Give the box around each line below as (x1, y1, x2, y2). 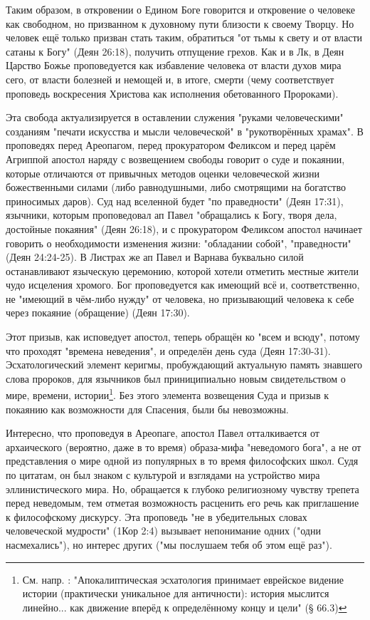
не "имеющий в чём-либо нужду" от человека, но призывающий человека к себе (6, 291, 354, 306)
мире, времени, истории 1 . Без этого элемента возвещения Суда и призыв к (6, 386, 329, 403)
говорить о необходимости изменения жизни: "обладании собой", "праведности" (6, 235, 351, 250)
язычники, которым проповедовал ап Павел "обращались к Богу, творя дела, (6, 207, 337, 222)
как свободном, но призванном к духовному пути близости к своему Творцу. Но (6, 16, 354, 31)
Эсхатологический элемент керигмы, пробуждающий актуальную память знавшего (6, 357, 363, 372)
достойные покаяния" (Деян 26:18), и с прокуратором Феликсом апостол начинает (6, 221, 362, 236)
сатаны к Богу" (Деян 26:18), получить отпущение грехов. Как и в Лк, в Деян (6, 43, 344, 58)
